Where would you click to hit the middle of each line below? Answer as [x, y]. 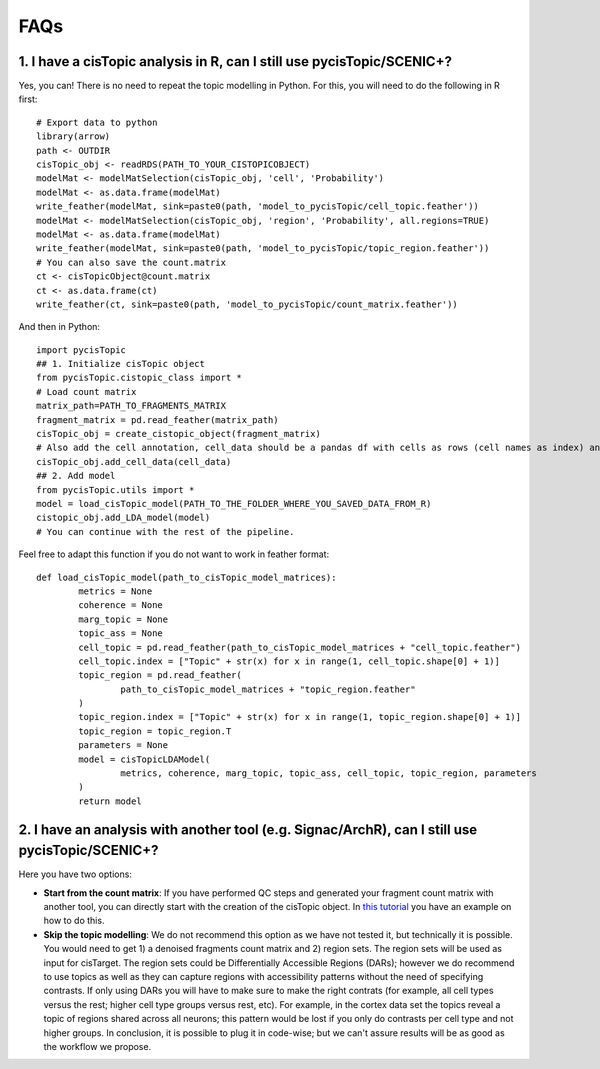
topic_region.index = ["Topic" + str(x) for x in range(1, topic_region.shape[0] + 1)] [300, 717]
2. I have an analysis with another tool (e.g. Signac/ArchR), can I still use [248, 829]
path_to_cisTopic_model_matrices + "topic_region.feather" [268, 689]
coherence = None [121, 605]
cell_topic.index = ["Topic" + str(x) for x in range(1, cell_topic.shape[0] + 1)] [289, 661]
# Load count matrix [86, 391]
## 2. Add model [76, 476]
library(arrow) [73, 136]
